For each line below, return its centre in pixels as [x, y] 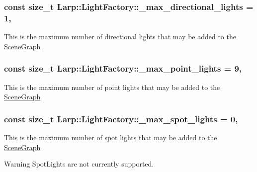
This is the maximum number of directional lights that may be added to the [120, 37]
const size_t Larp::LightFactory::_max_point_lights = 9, [123, 68]
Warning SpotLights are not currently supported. [79, 164]
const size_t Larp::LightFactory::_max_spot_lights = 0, [121, 119]
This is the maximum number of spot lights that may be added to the [111, 137]
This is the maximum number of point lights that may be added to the [112, 87]
